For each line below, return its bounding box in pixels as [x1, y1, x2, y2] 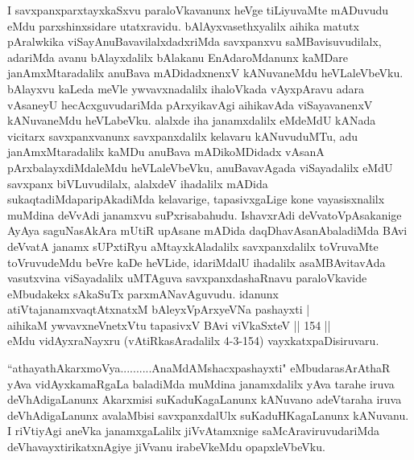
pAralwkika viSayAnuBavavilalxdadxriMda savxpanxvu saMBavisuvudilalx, [7, 33, 382, 50]
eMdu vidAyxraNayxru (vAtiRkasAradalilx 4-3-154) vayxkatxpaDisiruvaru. [7, 332, 379, 349]
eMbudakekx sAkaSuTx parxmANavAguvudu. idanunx [7, 285, 279, 302]
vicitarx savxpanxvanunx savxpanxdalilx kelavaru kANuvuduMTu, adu [7, 127, 358, 144]
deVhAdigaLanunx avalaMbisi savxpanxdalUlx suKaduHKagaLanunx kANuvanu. [7, 406, 409, 423]
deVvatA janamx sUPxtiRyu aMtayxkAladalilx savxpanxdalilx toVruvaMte [7, 237, 379, 254]
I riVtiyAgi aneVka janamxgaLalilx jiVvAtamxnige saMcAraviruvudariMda [7, 422, 380, 439]
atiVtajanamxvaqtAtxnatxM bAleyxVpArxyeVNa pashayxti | [7, 301, 310, 318]
